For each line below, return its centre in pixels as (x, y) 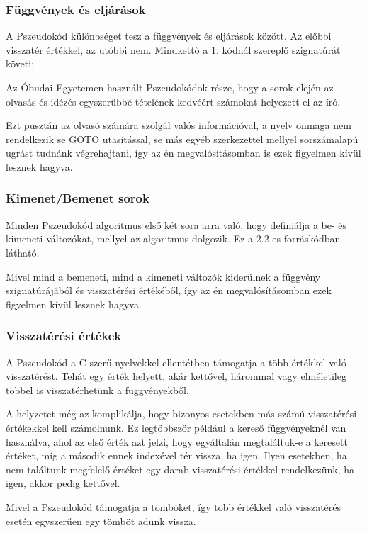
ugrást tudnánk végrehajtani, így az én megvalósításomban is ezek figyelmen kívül (183, 153)
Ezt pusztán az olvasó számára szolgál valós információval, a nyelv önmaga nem (179, 125)
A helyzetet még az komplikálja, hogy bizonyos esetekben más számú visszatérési (181, 414)
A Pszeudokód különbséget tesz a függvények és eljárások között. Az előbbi (169, 36)
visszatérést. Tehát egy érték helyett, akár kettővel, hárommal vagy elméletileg (176, 376)
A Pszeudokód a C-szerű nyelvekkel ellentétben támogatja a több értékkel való (176, 362)
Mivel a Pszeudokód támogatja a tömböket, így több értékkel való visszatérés (174, 506)
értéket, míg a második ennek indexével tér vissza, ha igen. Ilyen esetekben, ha (176, 455)
